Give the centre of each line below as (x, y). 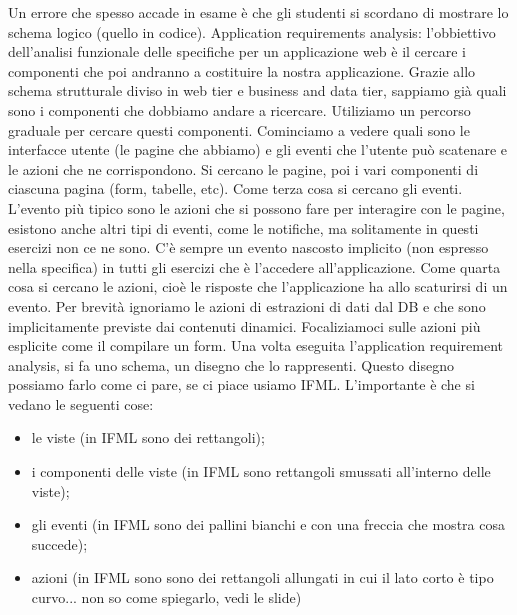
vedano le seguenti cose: (81, 403)
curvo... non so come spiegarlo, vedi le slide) (166, 597)
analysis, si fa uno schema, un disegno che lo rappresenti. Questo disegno (231, 364)
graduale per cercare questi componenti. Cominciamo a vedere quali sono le (239, 129)
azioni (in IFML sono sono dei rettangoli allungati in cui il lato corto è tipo (262, 577)
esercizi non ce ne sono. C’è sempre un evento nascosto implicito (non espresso (248, 247)
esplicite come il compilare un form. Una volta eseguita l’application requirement (255, 345)
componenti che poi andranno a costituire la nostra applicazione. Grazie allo (242, 70)
